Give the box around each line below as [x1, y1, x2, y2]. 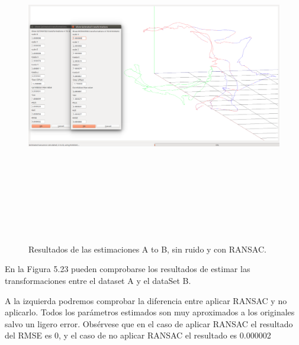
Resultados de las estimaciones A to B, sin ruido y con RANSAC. [28, 242, 266, 255]
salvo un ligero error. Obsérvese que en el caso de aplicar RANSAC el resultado [5, 317, 293, 330]
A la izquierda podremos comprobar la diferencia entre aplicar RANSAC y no [5, 294, 287, 306]
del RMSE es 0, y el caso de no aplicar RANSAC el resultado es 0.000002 [5, 329, 271, 341]
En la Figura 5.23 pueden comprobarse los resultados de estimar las [5, 263, 250, 275]
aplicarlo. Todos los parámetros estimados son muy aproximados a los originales [5, 306, 295, 318]
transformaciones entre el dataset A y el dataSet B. [5, 274, 191, 286]
